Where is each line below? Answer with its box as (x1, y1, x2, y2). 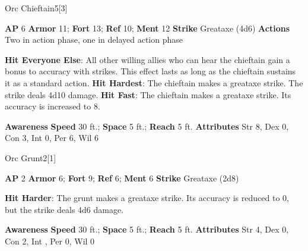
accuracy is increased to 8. (5, 100, 100, 112)
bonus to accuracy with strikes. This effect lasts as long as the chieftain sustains (5, 65, 296, 77)
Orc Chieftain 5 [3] (5, 2, 68, 14)
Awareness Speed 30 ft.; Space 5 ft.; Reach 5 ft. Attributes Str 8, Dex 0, (5, 120, 289, 132)
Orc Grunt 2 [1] (5, 151, 56, 164)
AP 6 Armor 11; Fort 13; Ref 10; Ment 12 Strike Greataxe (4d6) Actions (5, 21, 290, 34)
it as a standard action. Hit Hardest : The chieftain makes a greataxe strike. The (5, 76, 303, 89)
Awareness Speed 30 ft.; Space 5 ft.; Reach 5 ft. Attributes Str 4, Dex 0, (5, 223, 289, 236)
